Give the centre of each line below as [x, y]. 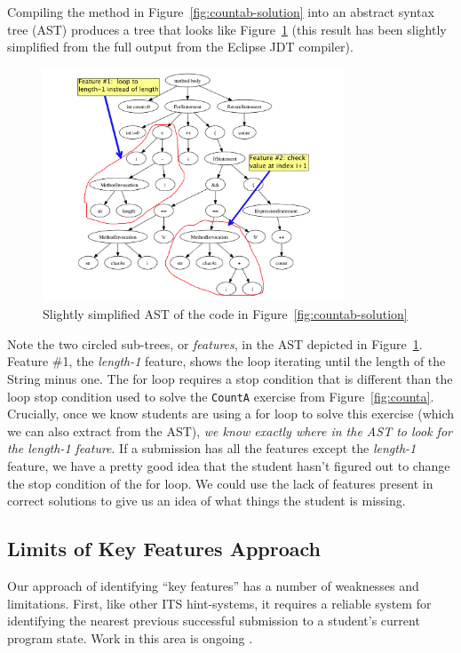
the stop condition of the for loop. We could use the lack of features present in [220, 483]
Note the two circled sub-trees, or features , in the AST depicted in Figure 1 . [215, 343]
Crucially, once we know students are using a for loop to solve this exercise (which [231, 414]
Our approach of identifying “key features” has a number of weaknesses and [213, 585]
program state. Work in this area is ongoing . [130, 637]
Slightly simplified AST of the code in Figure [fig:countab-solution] [225, 314]
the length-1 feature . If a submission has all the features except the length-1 [212, 448]
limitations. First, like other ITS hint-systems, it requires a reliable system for [219, 603]
